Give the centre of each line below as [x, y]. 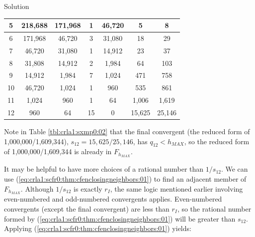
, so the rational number [214, 208]
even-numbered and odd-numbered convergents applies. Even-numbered [113, 199]
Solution [17, 6]
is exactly [88, 188]
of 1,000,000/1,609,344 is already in [58, 151]
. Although [37, 188]
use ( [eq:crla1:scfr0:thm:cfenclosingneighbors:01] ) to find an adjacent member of [125, 178]
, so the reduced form [217, 141]
